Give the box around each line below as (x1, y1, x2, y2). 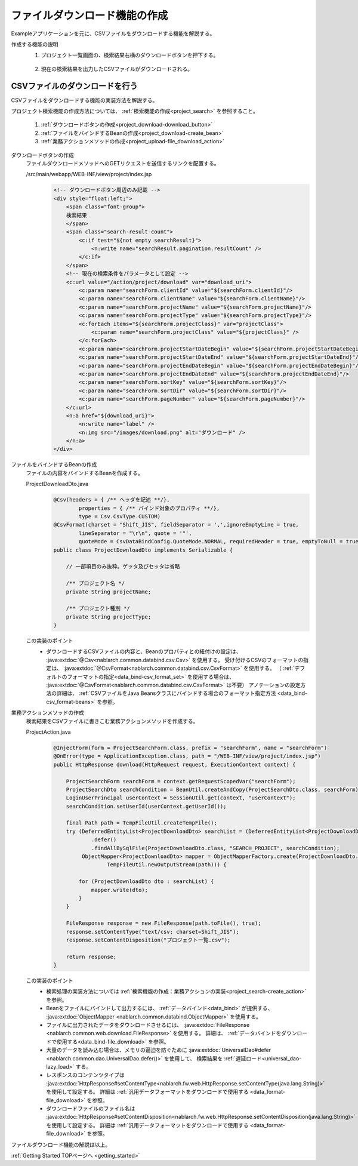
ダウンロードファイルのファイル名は (46, 1105, 135, 1112)
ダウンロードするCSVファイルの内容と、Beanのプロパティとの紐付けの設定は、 (46, 648, 242, 655)
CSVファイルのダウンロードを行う (11, 81, 138, 91)
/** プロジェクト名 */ (66, 580, 125, 587)
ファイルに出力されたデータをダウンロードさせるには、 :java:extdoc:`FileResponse (46, 1022, 250, 1029)
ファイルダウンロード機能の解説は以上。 (11, 1141, 110, 1148)
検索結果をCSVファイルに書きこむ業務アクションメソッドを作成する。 (26, 717, 199, 725)
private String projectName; (66, 588, 152, 595)
